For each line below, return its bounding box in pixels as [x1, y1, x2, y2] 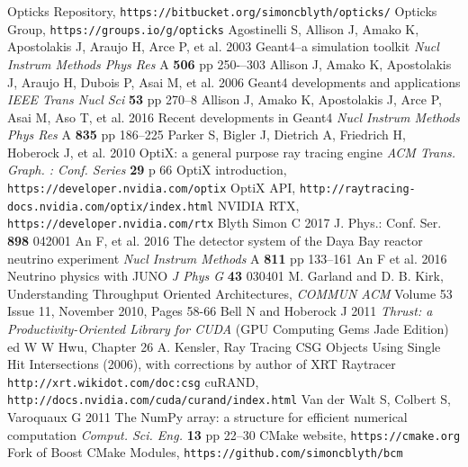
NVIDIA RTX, [217, 195, 300, 214]
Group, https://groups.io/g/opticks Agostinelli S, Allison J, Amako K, [7, 19, 419, 38]
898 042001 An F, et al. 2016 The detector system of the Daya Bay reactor [7, 231, 423, 250]
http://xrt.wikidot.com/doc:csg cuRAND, [7, 372, 259, 391]
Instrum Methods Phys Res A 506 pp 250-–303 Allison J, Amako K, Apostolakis [7, 54, 452, 73]
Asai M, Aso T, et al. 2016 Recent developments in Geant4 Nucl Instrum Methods [7, 107, 460, 126]
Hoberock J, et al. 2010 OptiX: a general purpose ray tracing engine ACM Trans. [7, 142, 456, 161]
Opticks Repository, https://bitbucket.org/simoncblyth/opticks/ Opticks [7, 2, 437, 20]
